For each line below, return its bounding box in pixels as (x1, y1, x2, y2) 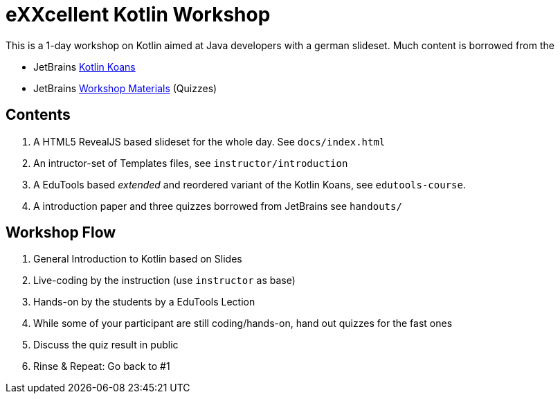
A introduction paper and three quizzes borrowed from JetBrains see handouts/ (33, 199, 402, 212)
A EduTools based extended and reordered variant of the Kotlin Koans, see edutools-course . (33, 178, 466, 190)
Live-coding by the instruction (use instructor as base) (33, 274, 296, 287)
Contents (6, 106, 71, 124)
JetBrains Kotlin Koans (33, 60, 136, 73)
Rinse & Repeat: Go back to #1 (33, 360, 170, 373)
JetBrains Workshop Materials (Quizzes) (33, 82, 217, 94)
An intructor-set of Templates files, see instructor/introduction (33, 157, 348, 169)
